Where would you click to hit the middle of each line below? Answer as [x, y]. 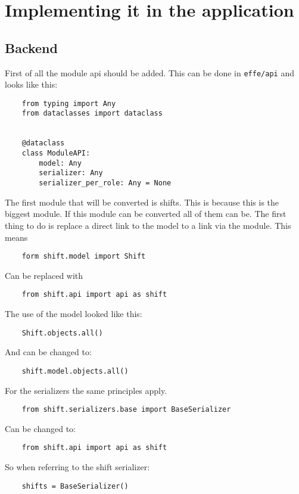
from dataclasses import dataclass [92, 114]
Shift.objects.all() [62, 333]
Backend [31, 47]
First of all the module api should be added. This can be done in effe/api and [149, 72]
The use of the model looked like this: [74, 314]
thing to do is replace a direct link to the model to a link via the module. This [148, 225]
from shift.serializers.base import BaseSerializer [126, 410]
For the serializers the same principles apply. [86, 390]
